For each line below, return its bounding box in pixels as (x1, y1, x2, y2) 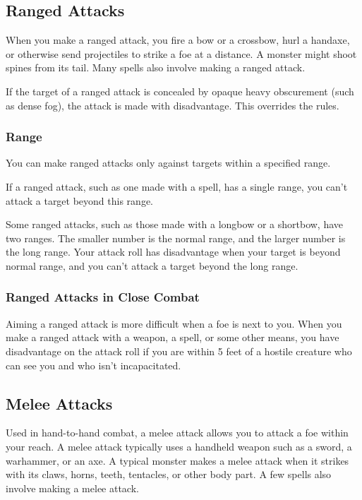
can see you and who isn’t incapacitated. (6, 357, 181, 372)
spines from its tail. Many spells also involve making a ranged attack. (6, 60, 306, 75)
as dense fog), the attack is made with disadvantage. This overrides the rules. (6, 97, 339, 112)
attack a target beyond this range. (6, 193, 153, 208)
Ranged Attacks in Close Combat (6, 288, 200, 306)
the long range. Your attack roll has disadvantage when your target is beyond (6, 244, 341, 259)
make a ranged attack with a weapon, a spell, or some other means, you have (6, 330, 339, 345)
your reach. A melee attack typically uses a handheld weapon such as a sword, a (6, 439, 352, 453)
